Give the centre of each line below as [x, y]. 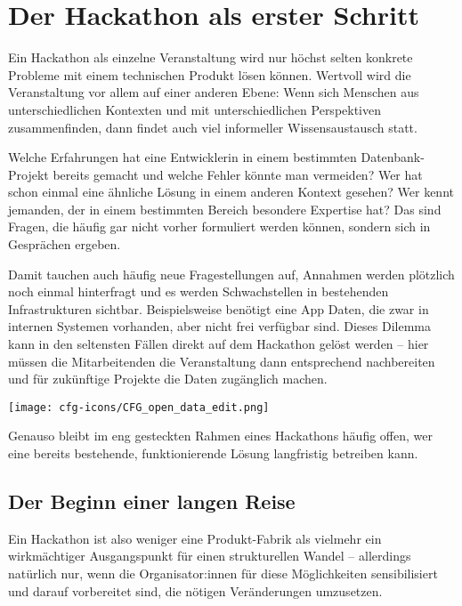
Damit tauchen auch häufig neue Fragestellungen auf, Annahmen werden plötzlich [231, 274]
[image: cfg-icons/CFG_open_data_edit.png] [139, 407]
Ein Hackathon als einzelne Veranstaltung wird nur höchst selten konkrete [211, 57]
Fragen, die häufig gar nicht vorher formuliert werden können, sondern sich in [219, 226]
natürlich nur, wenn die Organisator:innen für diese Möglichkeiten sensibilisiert [223, 574]
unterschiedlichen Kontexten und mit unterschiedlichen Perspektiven [195, 109]
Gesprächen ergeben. [65, 244]
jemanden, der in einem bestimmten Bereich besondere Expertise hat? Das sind [225, 209]
